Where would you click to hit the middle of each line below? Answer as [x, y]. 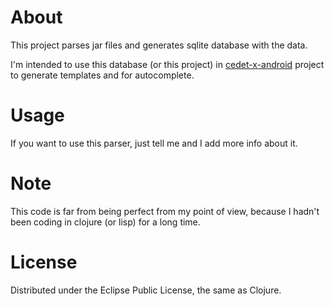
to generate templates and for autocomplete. [102, 75]
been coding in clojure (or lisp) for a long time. [105, 222]
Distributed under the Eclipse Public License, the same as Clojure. [146, 290]
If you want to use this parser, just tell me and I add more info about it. [154, 143]
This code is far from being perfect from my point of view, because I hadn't [165, 211]
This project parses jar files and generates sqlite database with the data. [159, 45]
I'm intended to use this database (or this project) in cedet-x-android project [167, 64]
